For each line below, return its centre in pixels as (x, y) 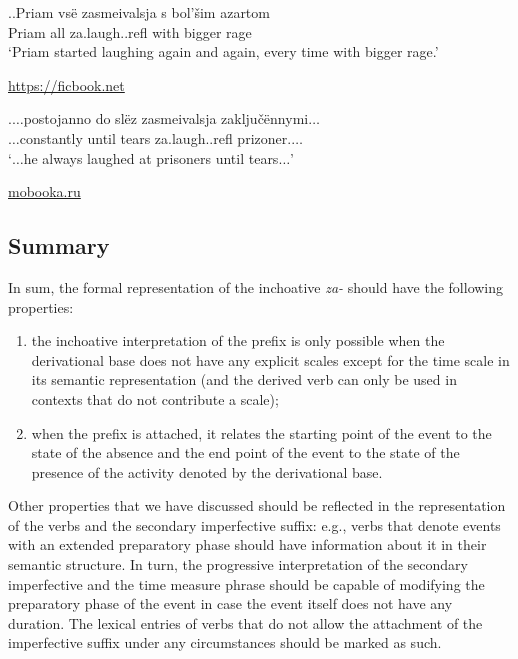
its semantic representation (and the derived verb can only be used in (244, 379)
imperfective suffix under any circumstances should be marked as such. (225, 642)
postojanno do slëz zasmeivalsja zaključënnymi (166, 118)
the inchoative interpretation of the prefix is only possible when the (238, 340)
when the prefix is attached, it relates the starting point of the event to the (261, 432)
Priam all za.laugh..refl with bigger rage (130, 31)
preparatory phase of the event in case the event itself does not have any (230, 603)
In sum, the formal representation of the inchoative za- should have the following (256, 286)
